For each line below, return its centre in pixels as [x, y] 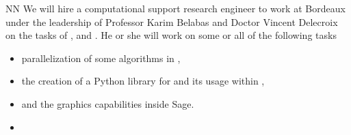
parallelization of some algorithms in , [101, 58]
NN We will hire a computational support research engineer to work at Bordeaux [175, 8]
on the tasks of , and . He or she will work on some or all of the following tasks [171, 35]
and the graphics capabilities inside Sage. [108, 103]
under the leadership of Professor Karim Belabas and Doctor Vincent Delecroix [172, 21]
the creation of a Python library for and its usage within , [143, 81]
